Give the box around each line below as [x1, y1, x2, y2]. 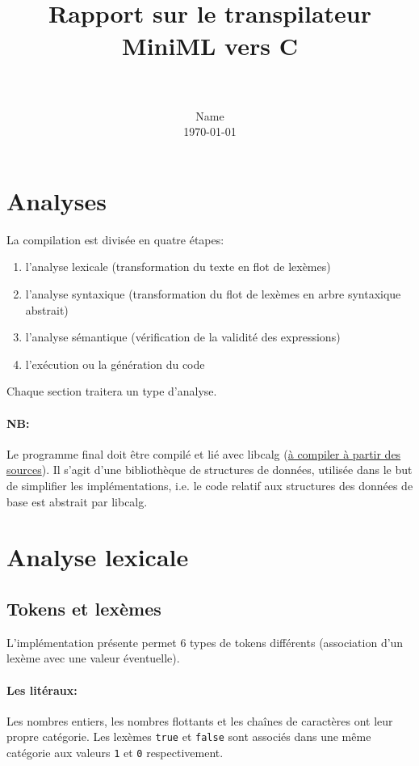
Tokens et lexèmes [6, 595, 161, 620]
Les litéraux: [6, 681, 78, 698]
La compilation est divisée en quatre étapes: [6, 231, 224, 248]
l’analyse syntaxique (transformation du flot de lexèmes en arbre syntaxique [25, 286, 401, 302]
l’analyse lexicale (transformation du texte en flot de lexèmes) [25, 258, 331, 275]
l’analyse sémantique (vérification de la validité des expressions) [25, 328, 341, 345]
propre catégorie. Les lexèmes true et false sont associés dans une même [6, 728, 371, 745]
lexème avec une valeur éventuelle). [6, 650, 180, 667]
